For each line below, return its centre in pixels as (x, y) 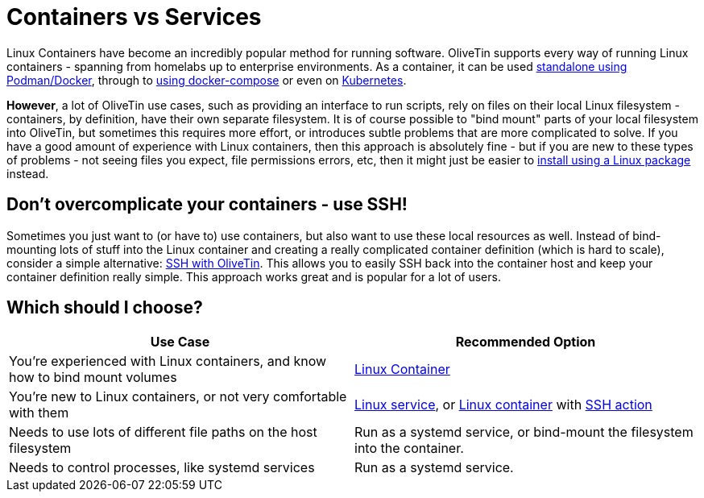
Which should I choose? (105, 308)
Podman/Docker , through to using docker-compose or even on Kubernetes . (207, 80)
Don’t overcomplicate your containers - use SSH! (207, 205)
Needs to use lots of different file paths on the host (163, 432)
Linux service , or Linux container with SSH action (503, 405)
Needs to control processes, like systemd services (162, 468)
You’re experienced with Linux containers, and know (168, 361)
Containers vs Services (134, 17)
